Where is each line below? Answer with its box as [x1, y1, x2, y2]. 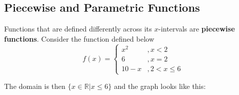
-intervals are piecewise [158, 23, 235, 34]
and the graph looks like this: [114, 81, 206, 91]
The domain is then [4, 81, 66, 91]
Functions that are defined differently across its [4, 23, 152, 34]
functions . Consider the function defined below [4, 33, 155, 44]
